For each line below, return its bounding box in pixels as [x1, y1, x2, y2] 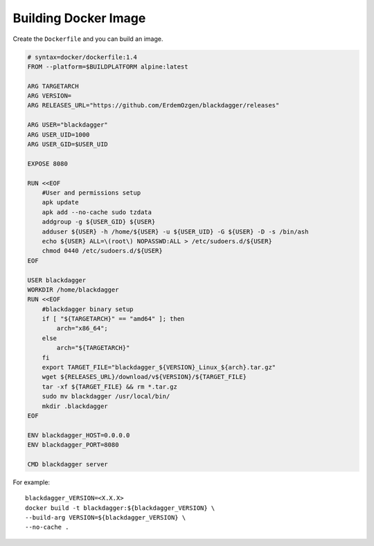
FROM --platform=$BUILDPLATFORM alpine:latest [27, 62, 188, 71]
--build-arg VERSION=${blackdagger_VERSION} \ [25, 513, 186, 522]
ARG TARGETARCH [27, 82, 79, 90]
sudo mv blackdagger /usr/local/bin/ [42, 392, 170, 400]
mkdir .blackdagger [42, 402, 109, 410]
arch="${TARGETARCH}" [56, 344, 130, 352]
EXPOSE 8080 [27, 159, 69, 168]
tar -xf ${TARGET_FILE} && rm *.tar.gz [42, 382, 178, 391]
